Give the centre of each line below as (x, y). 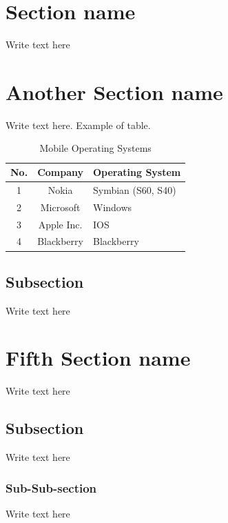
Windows (113, 207)
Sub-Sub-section (51, 487)
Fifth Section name (98, 358)
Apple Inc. (60, 224)
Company (60, 172)
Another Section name (114, 91)
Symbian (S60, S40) (135, 189)
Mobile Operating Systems (95, 148)
